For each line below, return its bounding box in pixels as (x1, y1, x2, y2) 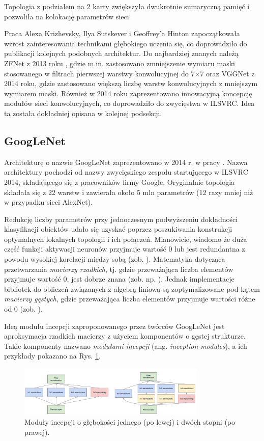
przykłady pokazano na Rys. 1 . (4, 350, 101, 361)
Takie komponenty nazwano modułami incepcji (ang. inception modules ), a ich (4, 340, 247, 351)
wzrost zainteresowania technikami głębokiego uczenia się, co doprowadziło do (4, 38, 247, 48)
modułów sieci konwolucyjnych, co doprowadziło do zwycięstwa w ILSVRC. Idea (4, 98, 255, 108)
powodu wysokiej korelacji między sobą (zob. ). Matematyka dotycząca (4, 254, 225, 264)
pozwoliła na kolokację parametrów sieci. (4, 11, 131, 21)
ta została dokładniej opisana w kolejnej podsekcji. (4, 107, 162, 118)
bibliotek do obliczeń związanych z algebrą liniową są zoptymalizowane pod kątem (4, 283, 260, 294)
